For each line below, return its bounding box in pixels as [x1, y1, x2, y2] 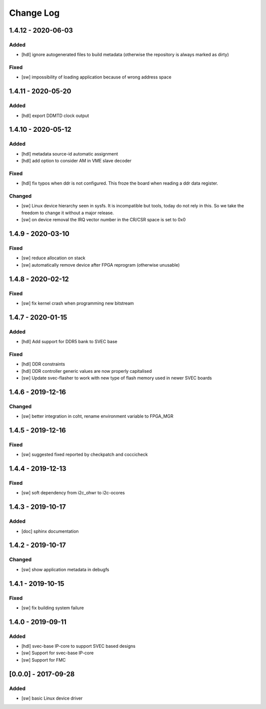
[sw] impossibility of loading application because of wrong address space [21, 74, 172, 80]
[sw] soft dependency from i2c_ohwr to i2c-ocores [21, 490, 125, 496]
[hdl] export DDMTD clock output [21, 113, 89, 118]
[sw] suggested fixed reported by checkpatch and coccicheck [21, 452, 148, 458]
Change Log [9, 7, 60, 18]
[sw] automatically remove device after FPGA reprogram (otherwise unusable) [21, 262, 180, 268]
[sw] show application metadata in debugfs [21, 566, 109, 572]
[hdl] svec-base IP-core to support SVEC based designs [21, 643, 135, 649]
